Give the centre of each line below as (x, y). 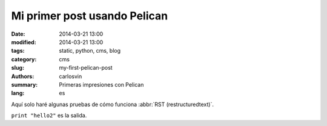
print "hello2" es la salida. (49, 116)
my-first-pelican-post (86, 68)
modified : (24, 42)
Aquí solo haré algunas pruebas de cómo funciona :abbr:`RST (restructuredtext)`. (113, 104)
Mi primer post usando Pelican (90, 16)
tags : (18, 51)
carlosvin (71, 76)
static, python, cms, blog (90, 51)
